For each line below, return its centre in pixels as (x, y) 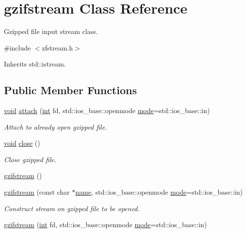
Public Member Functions (70, 90)
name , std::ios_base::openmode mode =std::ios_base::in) (159, 192)
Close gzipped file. (30, 159)
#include (17, 47)
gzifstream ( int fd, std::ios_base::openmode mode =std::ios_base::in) (106, 225)
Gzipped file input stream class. (51, 31)
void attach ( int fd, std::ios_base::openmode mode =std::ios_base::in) (107, 110)
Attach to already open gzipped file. (56, 126)
